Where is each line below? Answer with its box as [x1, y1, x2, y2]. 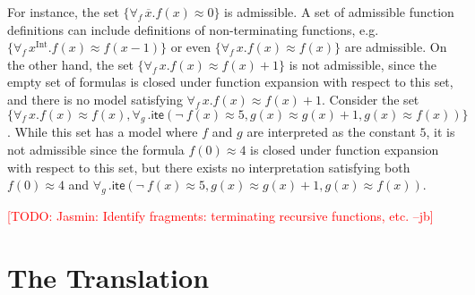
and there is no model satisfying [7, 89, 183, 108]
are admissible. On [344, 38, 447, 56]
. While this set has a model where [7, 122, 198, 141]
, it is [426, 122, 455, 141]
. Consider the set [322, 89, 419, 108]
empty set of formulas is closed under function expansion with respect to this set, [7, 72, 453, 91]
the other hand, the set [7, 55, 134, 73]
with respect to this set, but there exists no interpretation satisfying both [7, 157, 410, 176]
